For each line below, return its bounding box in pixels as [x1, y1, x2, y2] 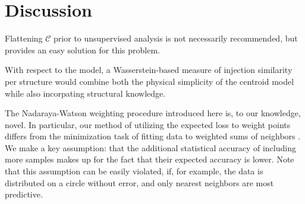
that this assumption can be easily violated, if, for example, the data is [5, 165, 263, 177]
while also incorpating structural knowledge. [5, 87, 166, 99]
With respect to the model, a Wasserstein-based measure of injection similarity [5, 63, 293, 76]
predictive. [5, 188, 43, 200]
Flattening [5, 32, 43, 44]
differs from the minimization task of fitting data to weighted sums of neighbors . [5, 130, 301, 142]
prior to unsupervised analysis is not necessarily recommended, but [54, 32, 298, 44]
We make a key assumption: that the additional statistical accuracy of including [5, 141, 296, 154]
